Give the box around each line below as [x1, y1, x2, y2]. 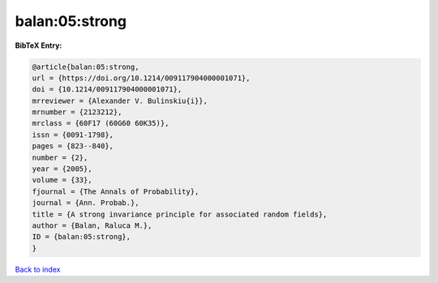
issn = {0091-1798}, [32, 130, 114, 139]
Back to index [15, 264, 61, 274]
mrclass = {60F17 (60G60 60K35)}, [32, 118, 170, 128]
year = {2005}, [32, 165, 92, 174]
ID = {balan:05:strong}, [32, 232, 131, 242]
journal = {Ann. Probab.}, [32, 199, 140, 208]
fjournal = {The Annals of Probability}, [32, 187, 200, 196]
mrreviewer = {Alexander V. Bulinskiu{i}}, [32, 96, 208, 105]
